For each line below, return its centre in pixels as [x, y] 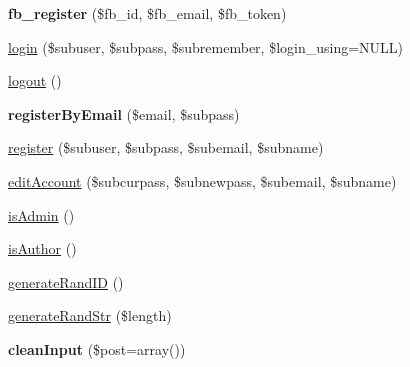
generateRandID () [66, 281]
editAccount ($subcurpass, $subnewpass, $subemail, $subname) [202, 180]
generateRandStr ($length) [90, 315]
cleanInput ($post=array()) [97, 348]
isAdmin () [41, 214]
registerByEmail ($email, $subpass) [124, 113]
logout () [35, 80]
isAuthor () [42, 248]
